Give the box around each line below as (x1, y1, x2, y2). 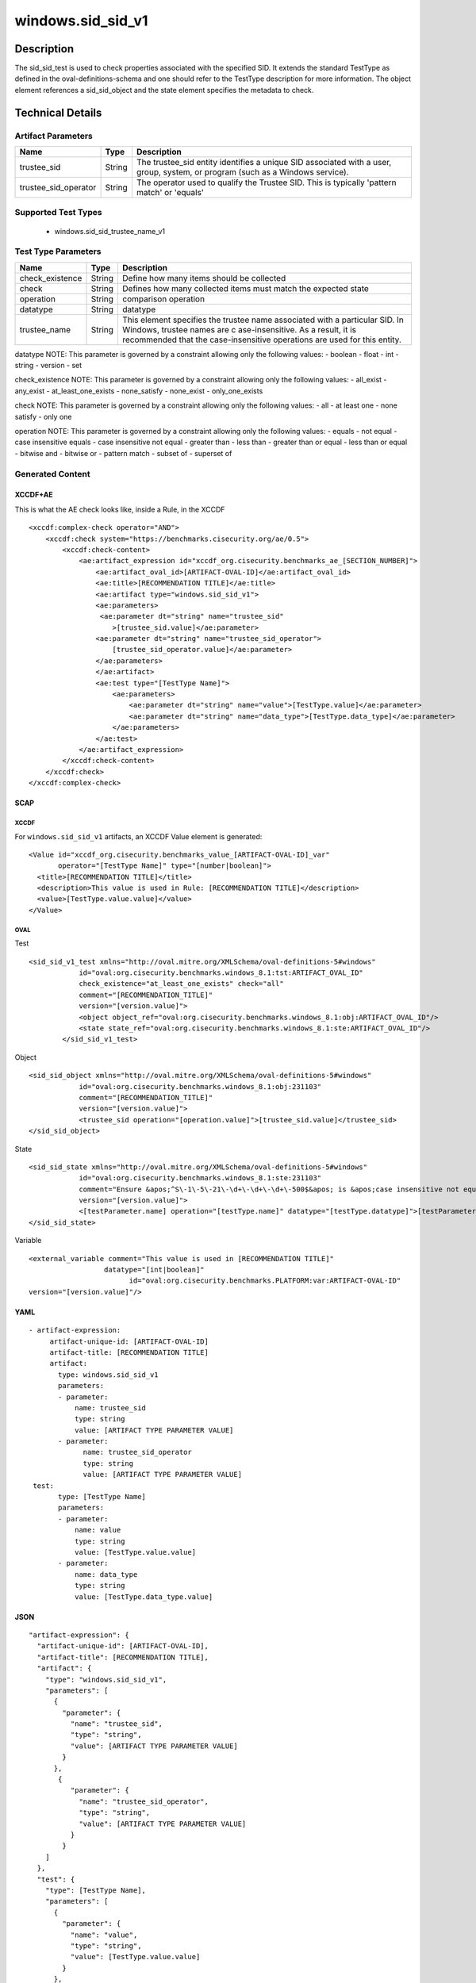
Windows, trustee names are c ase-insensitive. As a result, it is (122, 324, 357, 335)
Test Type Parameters (14, 246, 102, 257)
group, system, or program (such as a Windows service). (136, 167, 349, 178)
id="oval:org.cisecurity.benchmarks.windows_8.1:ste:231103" (79, 1174, 322, 1183)
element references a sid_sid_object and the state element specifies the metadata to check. (14, 85, 314, 94)
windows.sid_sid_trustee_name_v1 (54, 226, 166, 236)
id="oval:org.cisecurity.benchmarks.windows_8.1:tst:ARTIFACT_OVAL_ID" (79, 968, 364, 977)
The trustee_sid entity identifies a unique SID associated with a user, (136, 157, 392, 167)
